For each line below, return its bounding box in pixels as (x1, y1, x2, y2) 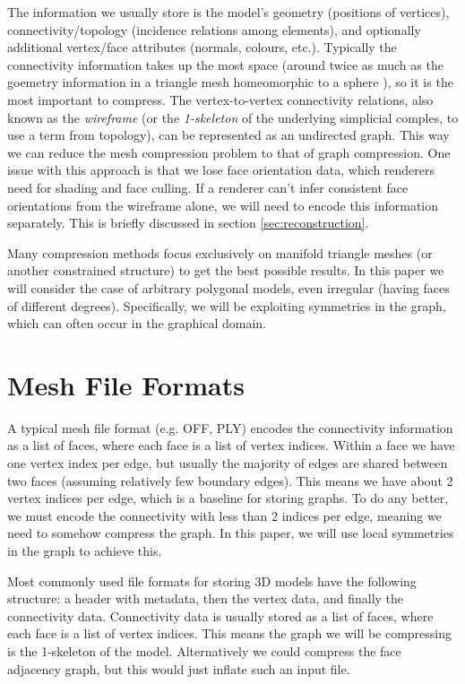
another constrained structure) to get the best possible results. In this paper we (7, 261, 444, 280)
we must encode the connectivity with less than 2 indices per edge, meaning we (7, 506, 442, 524)
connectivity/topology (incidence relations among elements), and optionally (7, 20, 421, 39)
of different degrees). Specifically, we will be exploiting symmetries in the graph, (7, 296, 446, 315)
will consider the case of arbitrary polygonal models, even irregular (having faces (7, 278, 450, 297)
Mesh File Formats (7, 366, 245, 403)
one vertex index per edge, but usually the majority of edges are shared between (7, 454, 448, 472)
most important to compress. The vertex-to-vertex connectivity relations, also (7, 90, 434, 108)
